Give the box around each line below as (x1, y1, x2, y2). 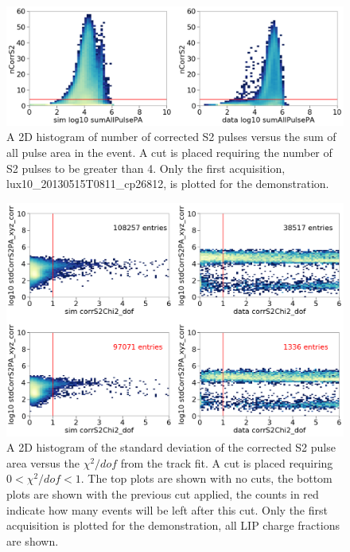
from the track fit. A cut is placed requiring (120, 454, 333, 471)
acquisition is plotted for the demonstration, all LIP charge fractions (6, 517, 340, 534)
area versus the (6, 454, 80, 471)
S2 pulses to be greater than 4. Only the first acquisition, (6, 159, 286, 176)
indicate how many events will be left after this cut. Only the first (6, 501, 328, 518)
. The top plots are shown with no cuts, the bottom (80, 470, 332, 487)
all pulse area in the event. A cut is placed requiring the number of (6, 144, 332, 161)
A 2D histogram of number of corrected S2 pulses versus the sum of (6, 128, 336, 145)
